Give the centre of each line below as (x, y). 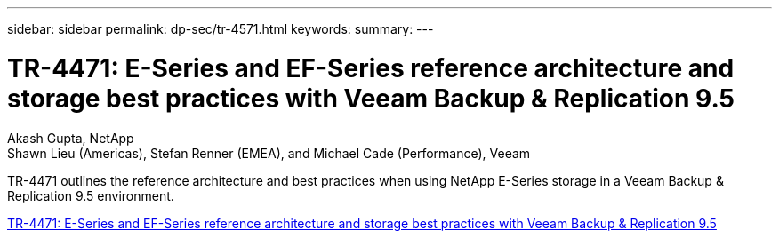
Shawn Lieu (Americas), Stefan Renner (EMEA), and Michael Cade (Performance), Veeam (269, 153)
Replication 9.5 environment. (91, 195)
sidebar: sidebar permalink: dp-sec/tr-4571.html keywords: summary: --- (221, 29)
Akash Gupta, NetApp (71, 138)
